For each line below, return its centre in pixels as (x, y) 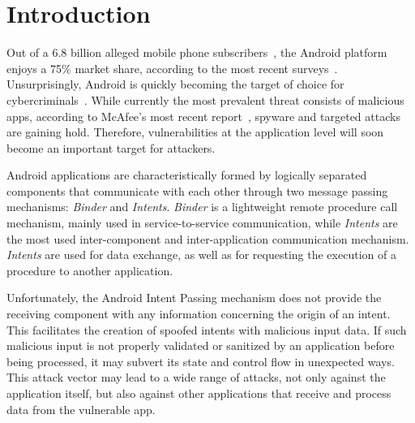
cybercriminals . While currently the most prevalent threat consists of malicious (205, 99)
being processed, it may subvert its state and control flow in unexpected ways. (201, 361)
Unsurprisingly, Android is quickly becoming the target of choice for (175, 84)
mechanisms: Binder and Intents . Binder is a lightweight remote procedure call (202, 207)
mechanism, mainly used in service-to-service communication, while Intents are (202, 223)
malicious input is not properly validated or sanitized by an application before (201, 345)
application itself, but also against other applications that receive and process (199, 393)
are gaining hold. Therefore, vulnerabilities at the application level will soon (195, 132)
